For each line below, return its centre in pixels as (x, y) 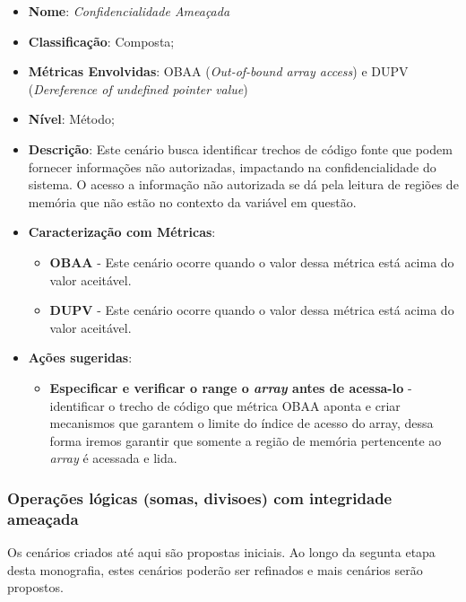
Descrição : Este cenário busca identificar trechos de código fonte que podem (240, 148)
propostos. (35, 587)
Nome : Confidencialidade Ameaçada (129, 11)
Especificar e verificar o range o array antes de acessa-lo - (231, 387)
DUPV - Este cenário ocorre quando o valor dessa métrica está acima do (252, 310)
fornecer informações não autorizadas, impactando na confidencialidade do (232, 166)
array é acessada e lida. (113, 458)
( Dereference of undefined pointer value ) (138, 88)
